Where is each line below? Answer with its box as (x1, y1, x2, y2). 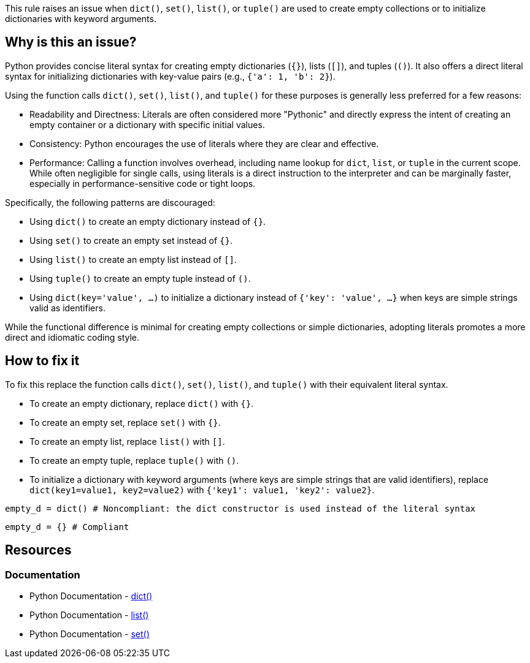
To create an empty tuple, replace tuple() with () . (29, 455, 239, 466)
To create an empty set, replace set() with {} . (29, 417, 221, 428)
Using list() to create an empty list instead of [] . (29, 254, 237, 265)
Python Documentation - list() (29, 609, 149, 620)
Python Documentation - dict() (29, 590, 153, 601)
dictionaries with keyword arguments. (5, 13, 156, 24)
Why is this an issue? (5, 34, 137, 50)
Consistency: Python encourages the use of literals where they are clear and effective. (29, 138, 379, 149)
